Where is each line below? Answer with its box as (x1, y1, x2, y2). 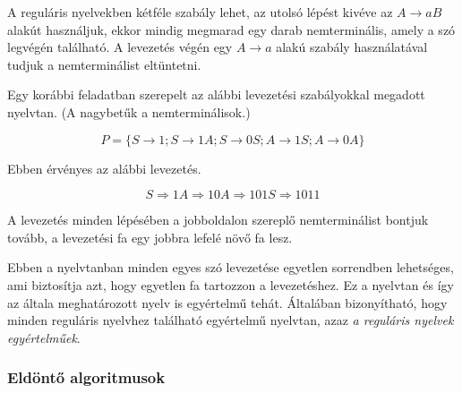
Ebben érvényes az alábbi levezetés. (7, 158, 201, 177)
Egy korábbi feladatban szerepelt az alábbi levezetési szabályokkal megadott (7, 85, 425, 104)
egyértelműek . (7, 328, 81, 346)
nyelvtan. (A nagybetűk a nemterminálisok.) (7, 102, 251, 121)
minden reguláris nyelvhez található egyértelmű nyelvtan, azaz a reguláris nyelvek (7, 311, 454, 329)
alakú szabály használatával (276, 38, 428, 56)
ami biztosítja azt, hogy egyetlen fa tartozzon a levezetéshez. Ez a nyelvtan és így (7, 275, 454, 294)
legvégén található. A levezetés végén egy (7, 38, 233, 56)
